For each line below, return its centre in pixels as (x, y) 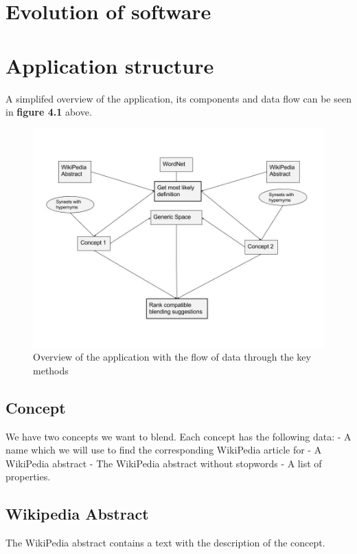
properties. (28, 477)
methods (51, 370)
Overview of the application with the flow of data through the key (172, 357)
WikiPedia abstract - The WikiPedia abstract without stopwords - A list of (164, 463)
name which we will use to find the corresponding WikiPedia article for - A (164, 450)
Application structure (110, 65)
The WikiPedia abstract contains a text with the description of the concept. (165, 543)
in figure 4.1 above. (49, 112)
